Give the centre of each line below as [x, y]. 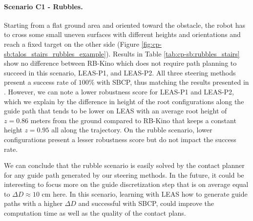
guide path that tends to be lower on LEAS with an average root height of [116, 111]
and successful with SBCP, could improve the [146, 203]
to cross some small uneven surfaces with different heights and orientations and [122, 34]
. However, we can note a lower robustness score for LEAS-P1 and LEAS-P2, [119, 91]
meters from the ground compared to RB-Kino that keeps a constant [133, 120]
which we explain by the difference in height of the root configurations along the [124, 101]
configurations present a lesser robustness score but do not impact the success [120, 139]
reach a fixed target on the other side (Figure [72, 44]
